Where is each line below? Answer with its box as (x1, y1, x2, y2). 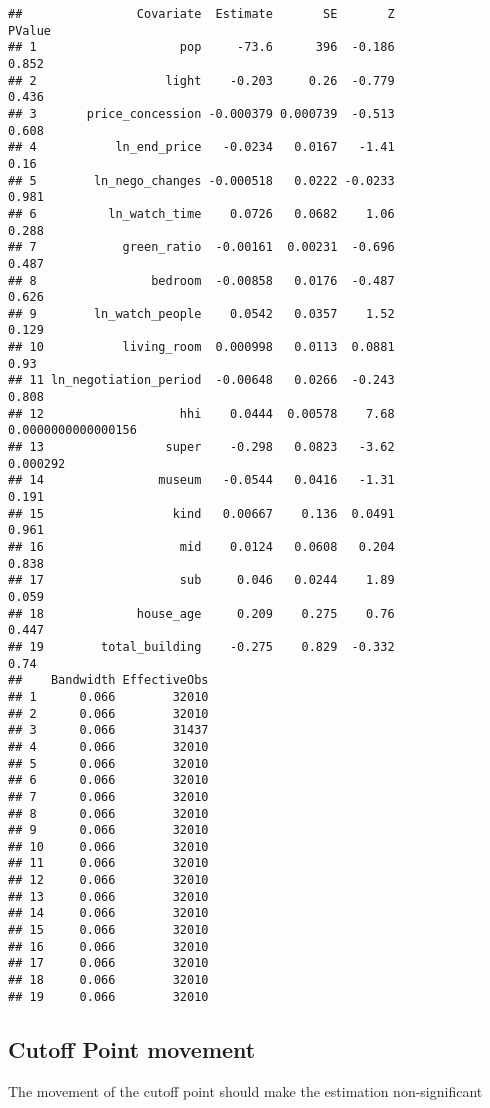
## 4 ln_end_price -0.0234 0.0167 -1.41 (8, 140, 395, 155)
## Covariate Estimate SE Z (8, 7, 395, 21)
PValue (8, 23, 51, 38)
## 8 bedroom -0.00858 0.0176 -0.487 (8, 273, 395, 288)
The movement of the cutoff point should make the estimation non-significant (8, 1080, 483, 1101)
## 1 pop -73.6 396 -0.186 (8, 40, 395, 55)
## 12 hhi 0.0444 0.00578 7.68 (8, 406, 395, 421)
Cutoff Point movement (8, 1033, 256, 1064)
